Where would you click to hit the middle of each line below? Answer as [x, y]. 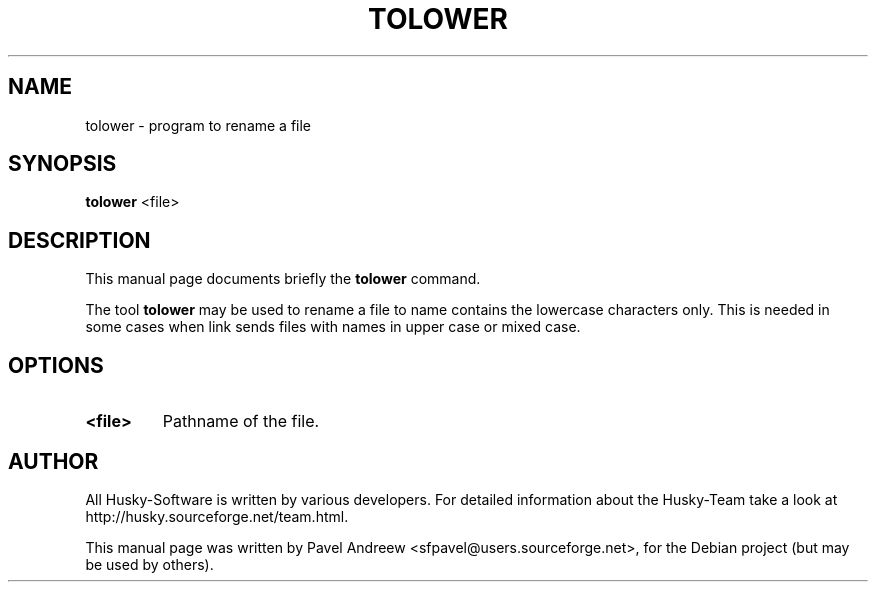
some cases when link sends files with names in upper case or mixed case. [333, 327]
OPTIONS [56, 365]
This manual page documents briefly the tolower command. [283, 279]
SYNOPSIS [62, 164]
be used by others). [149, 564]
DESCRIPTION [79, 240]
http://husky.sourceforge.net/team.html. [217, 516]
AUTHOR [53, 461]
